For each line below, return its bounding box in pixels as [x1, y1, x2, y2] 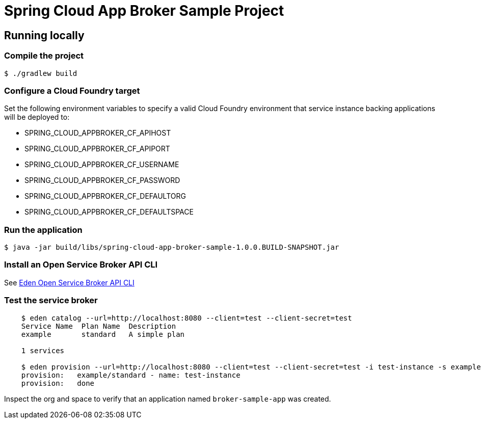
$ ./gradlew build [4, 69, 77, 77]
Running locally [4, 29, 85, 42]
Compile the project [4, 50, 84, 61]
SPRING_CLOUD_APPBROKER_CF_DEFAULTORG [24, 192, 186, 201]
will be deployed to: [4, 113, 70, 122]
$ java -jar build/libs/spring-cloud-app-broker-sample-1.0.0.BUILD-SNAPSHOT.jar [4, 243, 339, 252]
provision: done [21, 379, 95, 387]
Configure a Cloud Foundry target [4, 85, 140, 96]
